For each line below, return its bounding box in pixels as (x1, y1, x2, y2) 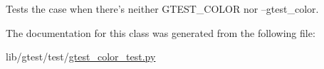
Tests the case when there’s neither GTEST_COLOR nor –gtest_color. (6, 1, 319, 16)
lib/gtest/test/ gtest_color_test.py (6, 49, 156, 64)
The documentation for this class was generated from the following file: (6, 25, 315, 40)
